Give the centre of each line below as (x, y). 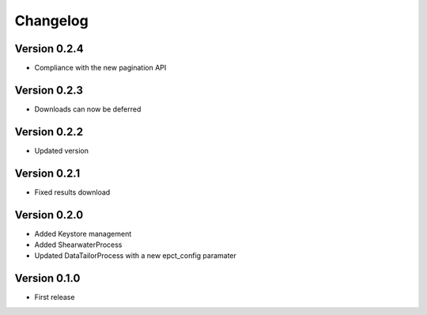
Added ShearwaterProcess (78, 245)
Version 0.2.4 (49, 49)
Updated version (62, 150)
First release (55, 298)
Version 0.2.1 (47, 173)
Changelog (51, 21)
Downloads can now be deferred (88, 109)
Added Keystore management (83, 233)
